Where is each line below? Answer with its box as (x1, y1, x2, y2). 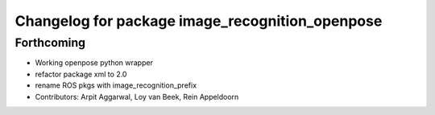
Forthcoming (14, 35, 86, 50)
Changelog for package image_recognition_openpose (14, 12, 383, 30)
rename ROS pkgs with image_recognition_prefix (35, 80, 197, 90)
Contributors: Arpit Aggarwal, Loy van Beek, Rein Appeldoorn (35, 92, 239, 101)
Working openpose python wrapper (35, 58, 153, 68)
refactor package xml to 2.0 (35, 69, 127, 79)
